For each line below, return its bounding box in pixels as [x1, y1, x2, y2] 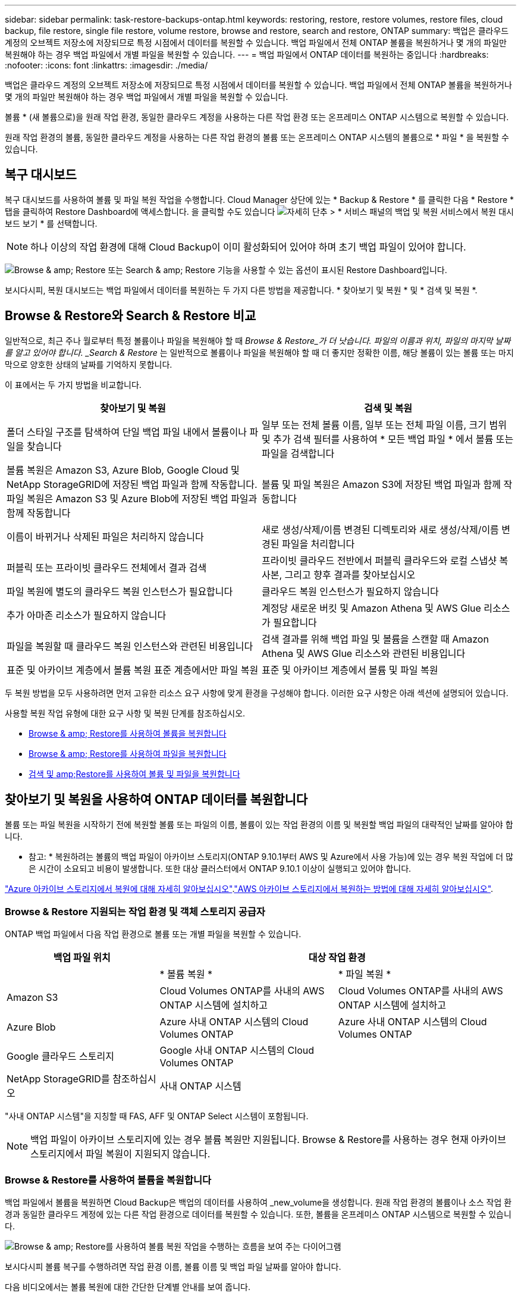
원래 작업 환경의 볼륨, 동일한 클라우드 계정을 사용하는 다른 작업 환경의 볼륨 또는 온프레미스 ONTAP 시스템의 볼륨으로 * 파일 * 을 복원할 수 [5, 132, 509, 142]
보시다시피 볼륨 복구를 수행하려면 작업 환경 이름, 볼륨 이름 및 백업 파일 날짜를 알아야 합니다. [5, 1261, 341, 1272]
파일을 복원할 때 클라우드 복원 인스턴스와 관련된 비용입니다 [7, 640, 253, 652]
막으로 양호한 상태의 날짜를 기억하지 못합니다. [5, 359, 172, 370]
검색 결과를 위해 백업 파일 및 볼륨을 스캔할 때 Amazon [262, 633, 489, 645]
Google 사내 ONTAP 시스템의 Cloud [159, 1044, 314, 1057]
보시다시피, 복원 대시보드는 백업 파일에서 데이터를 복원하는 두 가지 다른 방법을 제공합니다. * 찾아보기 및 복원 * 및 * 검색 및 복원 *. [5, 284, 478, 295]
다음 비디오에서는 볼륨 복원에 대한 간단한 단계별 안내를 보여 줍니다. [5, 1282, 250, 1292]
